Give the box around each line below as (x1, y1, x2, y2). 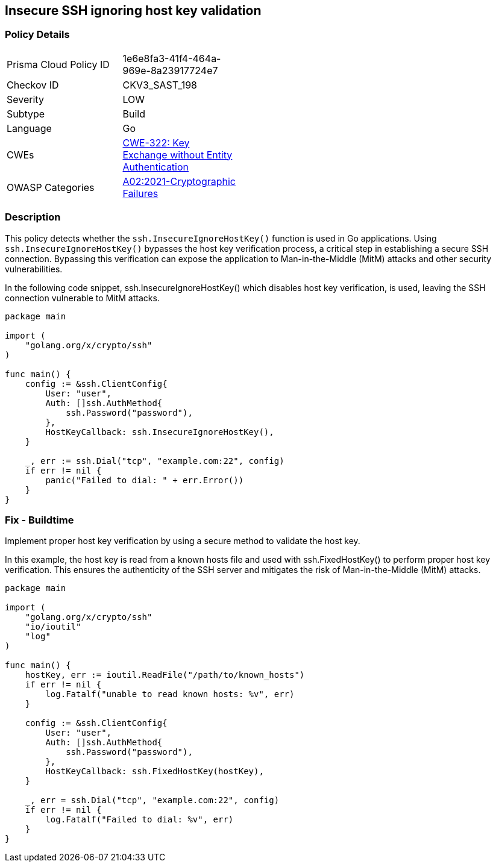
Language (7, 122, 52, 134)
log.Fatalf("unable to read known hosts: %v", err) (45, 689, 295, 700)
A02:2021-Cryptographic (122, 175, 236, 187)
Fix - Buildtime (5, 513, 74, 526)
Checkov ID (7, 78, 59, 91)
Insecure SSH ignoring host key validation (5, 3, 262, 18)
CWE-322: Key (122, 136, 190, 149)
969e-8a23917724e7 (122, 64, 218, 77)
